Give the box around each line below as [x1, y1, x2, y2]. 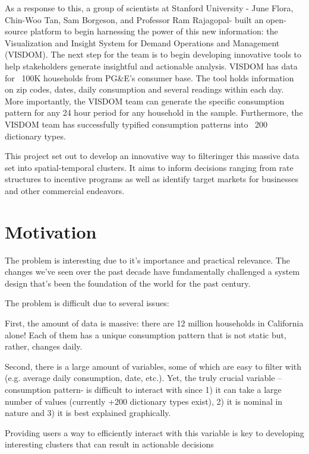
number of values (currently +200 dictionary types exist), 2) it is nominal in [5, 395, 283, 407]
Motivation [5, 219, 97, 243]
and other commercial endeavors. [5, 184, 125, 196]
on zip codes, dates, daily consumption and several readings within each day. [5, 83, 284, 96]
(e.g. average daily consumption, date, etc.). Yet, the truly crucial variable [5, 372, 275, 384]
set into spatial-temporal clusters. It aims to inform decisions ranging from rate [5, 161, 294, 173]
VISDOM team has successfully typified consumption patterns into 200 [5, 118, 268, 130]
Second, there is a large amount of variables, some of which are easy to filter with [5, 360, 302, 372]
